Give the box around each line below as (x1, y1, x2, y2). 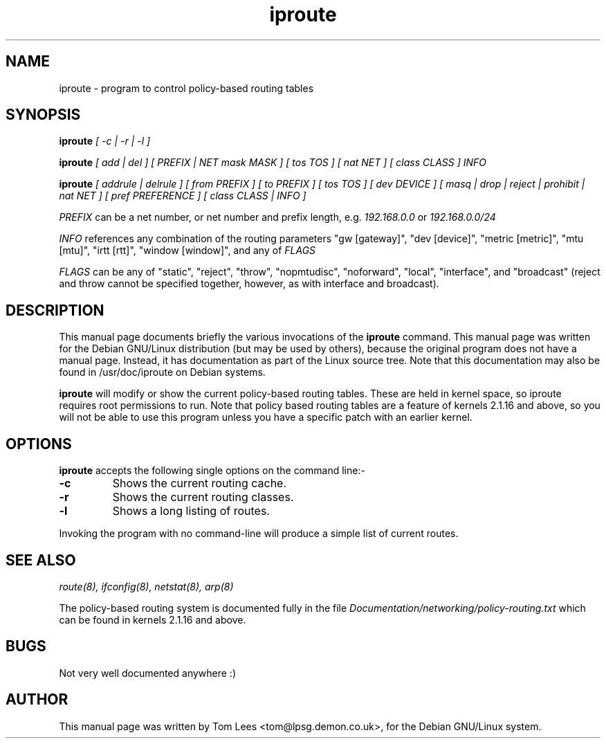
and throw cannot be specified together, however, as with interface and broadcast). (59, 278, 439, 290)
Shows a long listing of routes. (112, 504, 270, 518)
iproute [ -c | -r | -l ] (59, 135, 151, 147)
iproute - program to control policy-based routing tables (59, 82, 314, 94)
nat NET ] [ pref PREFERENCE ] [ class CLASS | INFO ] (59, 190, 306, 202)
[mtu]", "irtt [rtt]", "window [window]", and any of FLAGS (59, 244, 316, 257)
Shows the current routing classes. (112, 490, 294, 505)
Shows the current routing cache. (112, 476, 287, 491)
